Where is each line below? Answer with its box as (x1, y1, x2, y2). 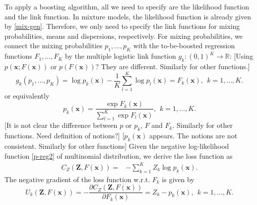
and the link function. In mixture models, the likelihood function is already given (4, 11, 251, 21)
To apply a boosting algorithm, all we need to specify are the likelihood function (4, 1, 249, 11)
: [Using (229, 51, 253, 61)
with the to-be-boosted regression (133, 40, 235, 51)
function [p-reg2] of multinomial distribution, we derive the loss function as (4, 150, 233, 161)
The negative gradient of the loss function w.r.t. (4, 174, 150, 184)
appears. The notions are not (149, 130, 238, 141)
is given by (162, 174, 194, 184)
